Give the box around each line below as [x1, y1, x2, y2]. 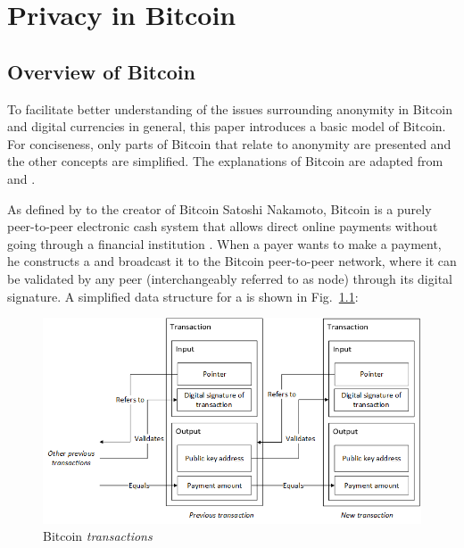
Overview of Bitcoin [7, 57, 195, 85]
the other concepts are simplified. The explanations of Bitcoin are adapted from [7, 152, 443, 170]
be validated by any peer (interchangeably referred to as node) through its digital [7, 269, 452, 287]
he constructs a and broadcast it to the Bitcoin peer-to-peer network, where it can [7, 252, 457, 270]
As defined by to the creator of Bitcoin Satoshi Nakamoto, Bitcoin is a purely [7, 199, 432, 218]
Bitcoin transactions [43, 527, 153, 545]
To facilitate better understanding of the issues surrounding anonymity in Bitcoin [7, 99, 452, 118]
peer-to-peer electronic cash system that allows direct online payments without [7, 217, 438, 236]
